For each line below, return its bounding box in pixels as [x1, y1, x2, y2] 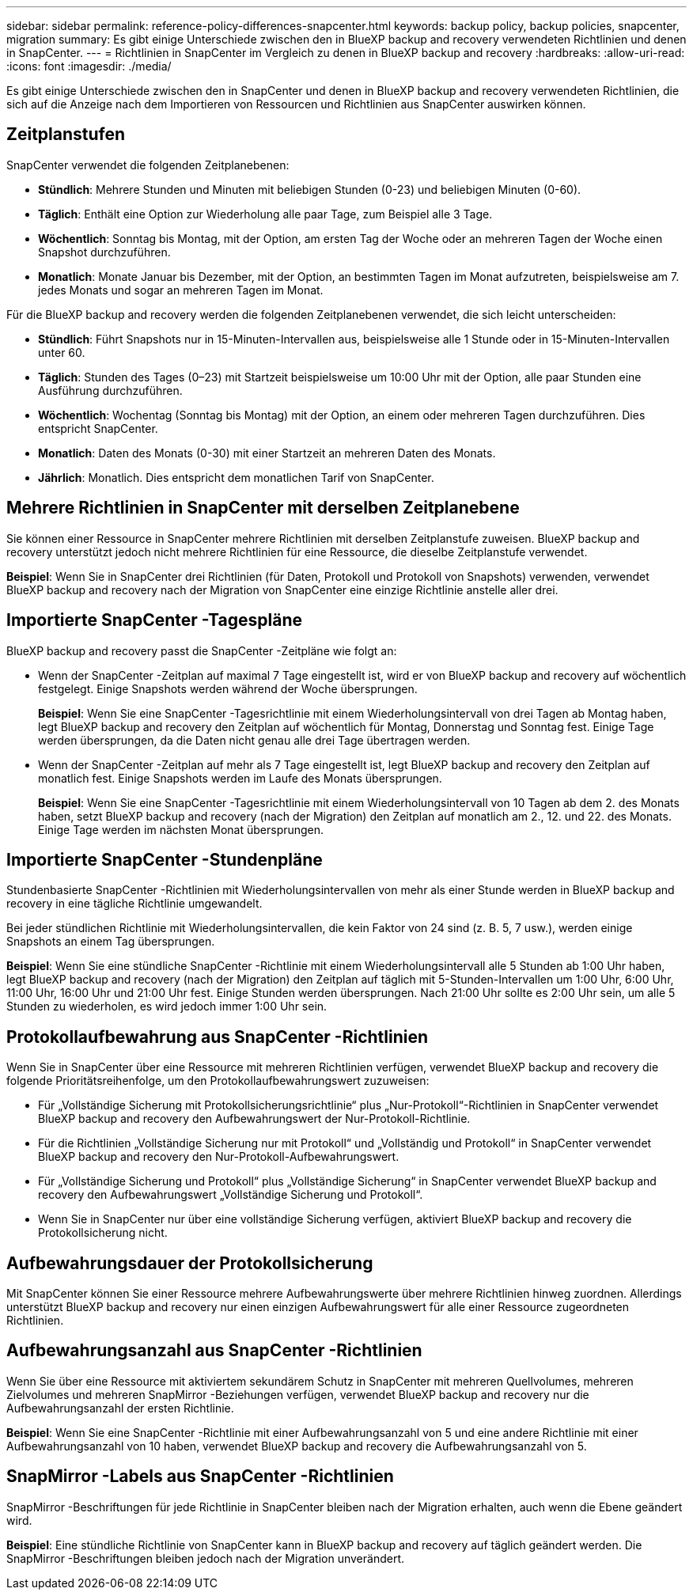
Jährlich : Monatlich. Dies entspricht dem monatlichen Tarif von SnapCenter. [38, 470, 434, 484]
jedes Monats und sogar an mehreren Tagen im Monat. [38, 282, 324, 297]
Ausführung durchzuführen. [38, 383, 183, 397]
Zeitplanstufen [6, 124, 126, 145]
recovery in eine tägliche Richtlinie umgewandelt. [6, 897, 263, 911]
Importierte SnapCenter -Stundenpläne [6, 849, 323, 870]
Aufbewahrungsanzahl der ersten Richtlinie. [6, 1401, 234, 1415]
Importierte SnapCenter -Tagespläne [6, 610, 302, 631]
